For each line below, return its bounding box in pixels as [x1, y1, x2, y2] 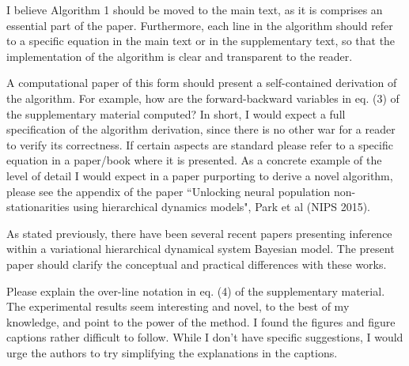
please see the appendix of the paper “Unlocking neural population [6, 183, 331, 199]
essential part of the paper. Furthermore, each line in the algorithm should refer [6, 17, 393, 33]
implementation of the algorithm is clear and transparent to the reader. [6, 47, 353, 64]
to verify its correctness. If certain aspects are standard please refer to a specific [6, 136, 393, 153]
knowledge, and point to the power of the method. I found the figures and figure [6, 313, 396, 330]
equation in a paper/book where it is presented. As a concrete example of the [6, 152, 382, 168]
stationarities [6, 198, 70, 215]
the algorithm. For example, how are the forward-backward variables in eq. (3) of [6, 89, 400, 106]
